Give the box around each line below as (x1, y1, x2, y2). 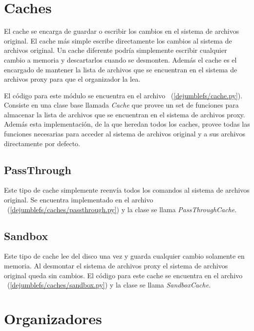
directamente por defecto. (4, 138, 81, 148)
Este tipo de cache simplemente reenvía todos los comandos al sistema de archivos (4, 185, 250, 195)
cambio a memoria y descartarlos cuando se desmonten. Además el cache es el (4, 54, 237, 65)
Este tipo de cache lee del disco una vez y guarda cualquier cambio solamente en (4, 251, 245, 261)
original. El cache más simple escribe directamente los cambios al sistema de (4, 35, 232, 45)
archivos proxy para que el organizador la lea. (4, 74, 141, 84)
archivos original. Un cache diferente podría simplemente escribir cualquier (4, 45, 227, 55)
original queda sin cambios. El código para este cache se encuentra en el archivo (4, 270, 243, 280)
